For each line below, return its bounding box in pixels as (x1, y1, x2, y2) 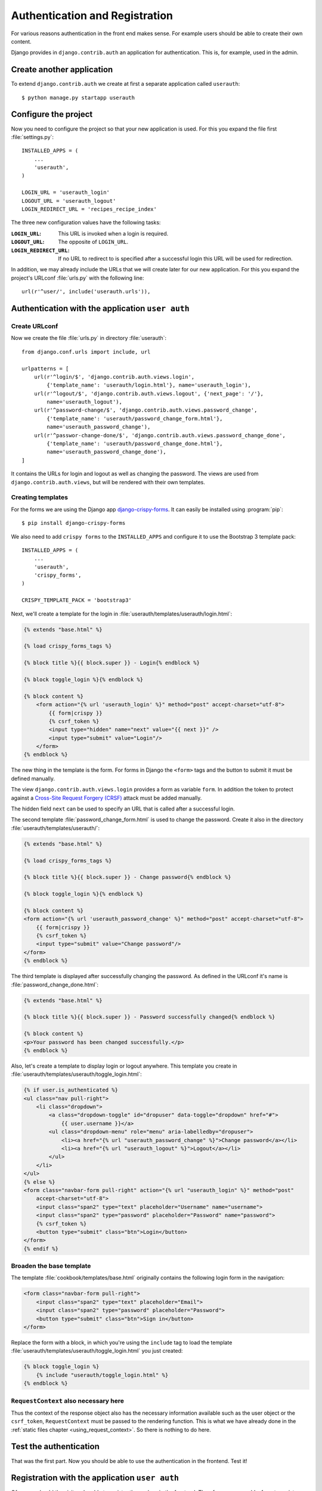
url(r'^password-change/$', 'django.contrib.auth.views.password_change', (33, 407, 258, 414)
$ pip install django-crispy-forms (21, 519, 126, 527)
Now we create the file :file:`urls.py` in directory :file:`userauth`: (11, 335, 167, 342)
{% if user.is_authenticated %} (23, 1087, 119, 1094)
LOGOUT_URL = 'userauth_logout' (21, 197, 116, 204)
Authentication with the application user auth (11, 303, 190, 313)
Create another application (11, 64, 113, 75)
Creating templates (11, 493, 69, 502)
